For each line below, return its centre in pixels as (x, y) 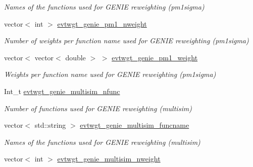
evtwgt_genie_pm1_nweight (102, 23)
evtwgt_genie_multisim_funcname (135, 125)
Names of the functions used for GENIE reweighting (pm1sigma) (104, 7)
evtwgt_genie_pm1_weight (155, 57)
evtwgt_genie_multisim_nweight (109, 159)
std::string (50, 125)
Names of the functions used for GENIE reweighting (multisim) (102, 142)
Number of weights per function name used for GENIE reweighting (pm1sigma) (126, 40)
